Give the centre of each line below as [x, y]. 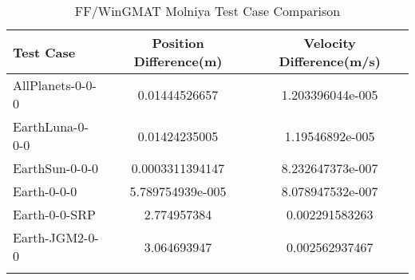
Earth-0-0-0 [45, 191]
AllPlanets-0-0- [55, 85]
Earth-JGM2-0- [56, 237]
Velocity [330, 43]
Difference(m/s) [330, 61]
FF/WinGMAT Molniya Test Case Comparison [207, 11]
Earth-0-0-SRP [54, 214]
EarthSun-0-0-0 [55, 168]
